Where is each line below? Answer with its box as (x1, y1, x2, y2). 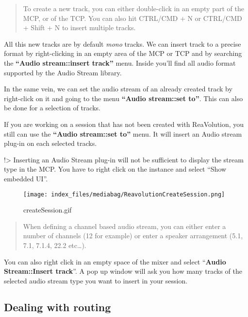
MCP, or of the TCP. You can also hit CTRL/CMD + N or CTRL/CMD (23, 13, 242, 23)
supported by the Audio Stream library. (4, 67, 122, 77)
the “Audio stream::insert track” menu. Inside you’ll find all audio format (4, 57, 236, 68)
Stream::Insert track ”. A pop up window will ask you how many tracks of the (4, 266, 242, 276)
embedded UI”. (4, 173, 48, 183)
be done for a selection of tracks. (4, 103, 100, 113)
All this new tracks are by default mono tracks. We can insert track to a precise (4, 38, 241, 49)
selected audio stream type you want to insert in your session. (4, 275, 188, 285)
